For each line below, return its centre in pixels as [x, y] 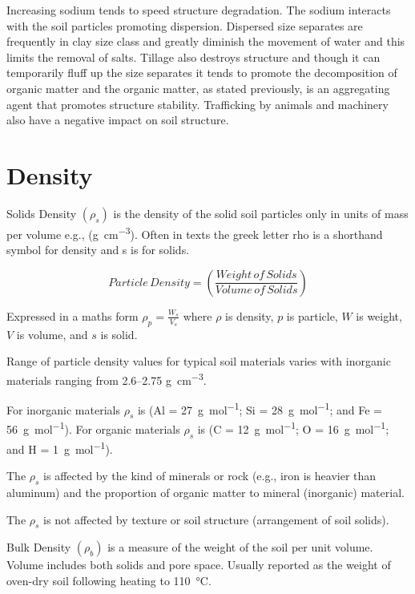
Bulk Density [39, 547]
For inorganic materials [63, 409]
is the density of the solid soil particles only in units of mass [261, 213]
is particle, [312, 315]
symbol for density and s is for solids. [98, 250]
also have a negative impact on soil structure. [118, 120]
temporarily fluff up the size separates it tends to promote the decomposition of [202, 73]
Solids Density [42, 213]
